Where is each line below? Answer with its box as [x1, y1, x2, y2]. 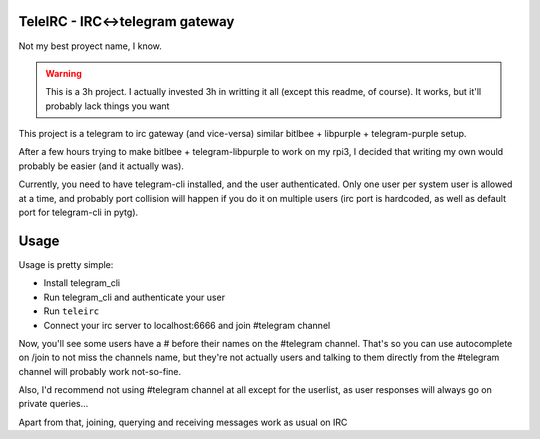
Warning [45, 67, 82, 79]
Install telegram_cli [43, 277, 120, 289]
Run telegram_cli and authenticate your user [43, 291, 225, 303]
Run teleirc [43, 305, 100, 317]
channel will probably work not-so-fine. [18, 365, 182, 377]
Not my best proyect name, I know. [18, 40, 162, 52]
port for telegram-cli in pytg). [18, 206, 139, 219]
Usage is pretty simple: [18, 258, 114, 270]
